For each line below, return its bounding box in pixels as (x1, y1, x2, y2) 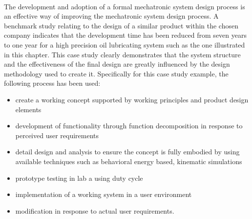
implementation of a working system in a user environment (15, 189, 192, 199)
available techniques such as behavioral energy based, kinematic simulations (15, 156, 242, 166)
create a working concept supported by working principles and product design (15, 94, 249, 104)
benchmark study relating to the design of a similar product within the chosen (4, 20, 238, 30)
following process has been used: (4, 78, 101, 88)
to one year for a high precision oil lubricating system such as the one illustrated (4, 39, 245, 49)
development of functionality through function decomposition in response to (15, 121, 243, 131)
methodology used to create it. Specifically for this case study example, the (4, 68, 229, 78)
